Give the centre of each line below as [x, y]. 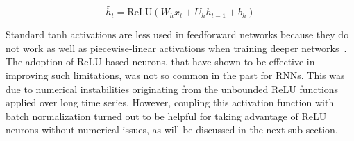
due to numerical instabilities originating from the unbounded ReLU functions [172, 89]
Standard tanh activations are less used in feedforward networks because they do [177, 34]
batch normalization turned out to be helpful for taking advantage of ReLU [166, 116]
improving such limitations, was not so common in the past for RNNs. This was [175, 75]
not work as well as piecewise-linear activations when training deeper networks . [176, 48]
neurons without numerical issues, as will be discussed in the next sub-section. [172, 130]
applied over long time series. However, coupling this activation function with [170, 102]
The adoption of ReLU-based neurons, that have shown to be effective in [160, 61]
